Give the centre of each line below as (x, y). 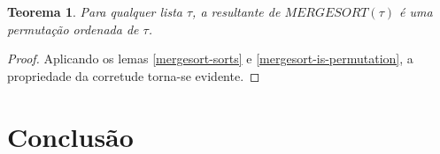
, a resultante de (236, 11)
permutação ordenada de (73, 29)
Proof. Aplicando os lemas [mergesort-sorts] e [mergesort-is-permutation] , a (210, 59)
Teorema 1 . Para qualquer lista (95, 11)
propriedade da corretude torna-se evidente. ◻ (134, 75)
